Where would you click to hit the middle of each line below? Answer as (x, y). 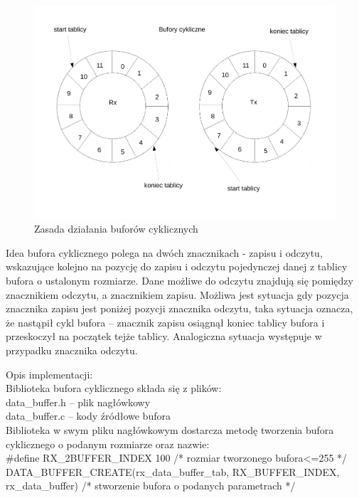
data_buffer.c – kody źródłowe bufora (88, 416)
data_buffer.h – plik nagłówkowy (78, 402)
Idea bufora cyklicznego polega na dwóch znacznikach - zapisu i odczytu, (164, 252)
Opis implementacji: (49, 374)
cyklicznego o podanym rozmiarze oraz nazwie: (108, 444)
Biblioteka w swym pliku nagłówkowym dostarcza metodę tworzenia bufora (170, 429)
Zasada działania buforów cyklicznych (116, 229)
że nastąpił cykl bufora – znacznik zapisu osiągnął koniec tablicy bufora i (165, 322)
